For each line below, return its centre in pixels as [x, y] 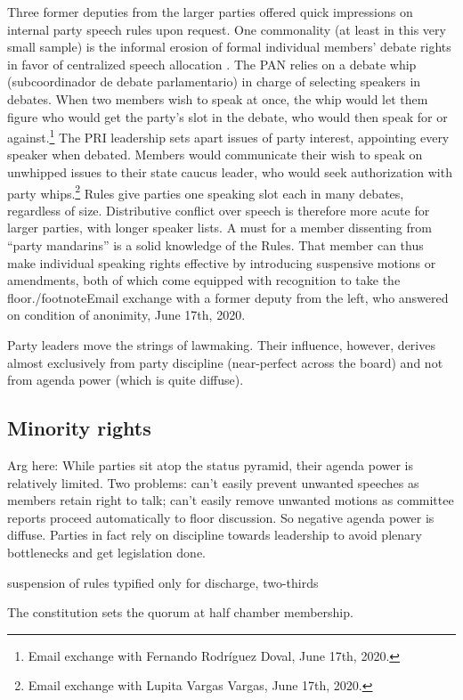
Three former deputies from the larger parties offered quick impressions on [210, 12]
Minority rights [79, 428]
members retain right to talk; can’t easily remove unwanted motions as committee [231, 500]
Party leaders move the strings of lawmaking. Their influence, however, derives [221, 345]
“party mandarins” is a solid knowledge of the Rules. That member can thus [215, 245]
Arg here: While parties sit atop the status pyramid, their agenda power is [211, 464]
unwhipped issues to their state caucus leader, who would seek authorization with [230, 172]
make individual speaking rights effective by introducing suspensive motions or [222, 262]
